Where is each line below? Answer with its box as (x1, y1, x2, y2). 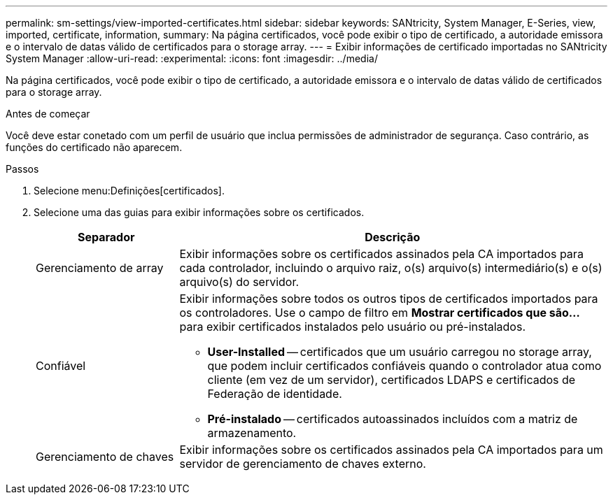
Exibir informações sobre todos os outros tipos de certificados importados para (179, 292, 598, 306)
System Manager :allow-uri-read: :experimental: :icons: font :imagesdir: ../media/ (6, 52, 378, 64)
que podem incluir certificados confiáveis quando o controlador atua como (207, 359, 602, 373)
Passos (6, 163, 39, 175)
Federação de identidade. (207, 387, 342, 401)
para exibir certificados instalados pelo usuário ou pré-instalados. (179, 320, 526, 334)
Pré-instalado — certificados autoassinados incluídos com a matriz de (207, 412, 578, 426)
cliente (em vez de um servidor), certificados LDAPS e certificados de (207, 373, 576, 387)
